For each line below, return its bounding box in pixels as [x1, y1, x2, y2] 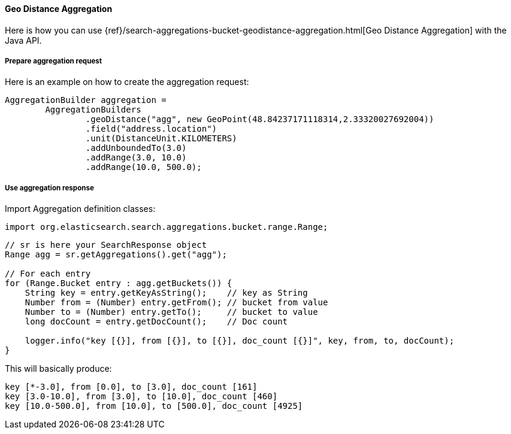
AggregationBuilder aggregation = [5, 95, 167, 105]
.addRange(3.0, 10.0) [85, 153, 187, 163]
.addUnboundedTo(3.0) [85, 143, 187, 153]
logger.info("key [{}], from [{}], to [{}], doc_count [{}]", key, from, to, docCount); [25, 336, 455, 346]
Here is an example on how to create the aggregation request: [5, 77, 249, 87]
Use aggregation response [5, 183, 94, 192]
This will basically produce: [5, 363, 112, 374]
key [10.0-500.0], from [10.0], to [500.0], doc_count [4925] [5, 401, 303, 411]
